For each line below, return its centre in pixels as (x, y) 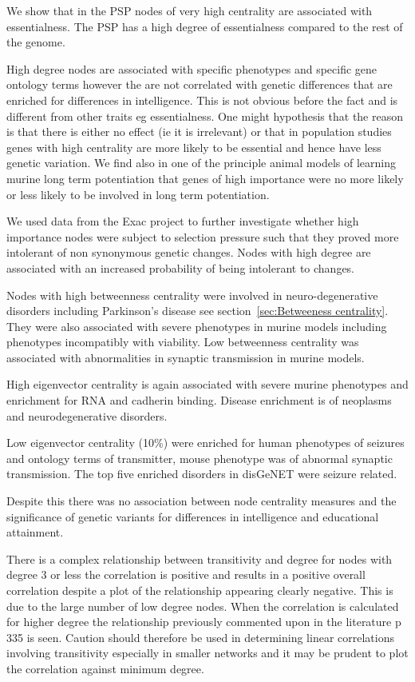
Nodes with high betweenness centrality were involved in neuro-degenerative (192, 295)
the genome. (36, 42)
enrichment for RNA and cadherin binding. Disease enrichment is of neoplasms (199, 400)
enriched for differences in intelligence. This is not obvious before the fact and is (202, 100)
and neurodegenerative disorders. (87, 415)
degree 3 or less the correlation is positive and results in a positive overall (186, 574)
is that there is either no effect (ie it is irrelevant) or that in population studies (199, 132)
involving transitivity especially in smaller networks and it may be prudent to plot (207, 653)
